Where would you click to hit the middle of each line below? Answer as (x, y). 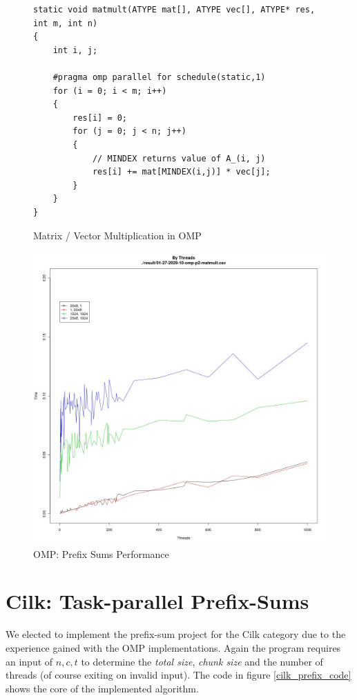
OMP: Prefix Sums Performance (101, 553)
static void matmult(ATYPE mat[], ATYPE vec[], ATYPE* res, (174, 10)
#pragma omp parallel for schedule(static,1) (159, 77)
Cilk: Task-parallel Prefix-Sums (157, 601)
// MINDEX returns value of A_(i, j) (179, 158)
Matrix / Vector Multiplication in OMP (117, 235)
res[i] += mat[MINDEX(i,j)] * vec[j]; (181, 172)
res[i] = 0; (100, 118)
